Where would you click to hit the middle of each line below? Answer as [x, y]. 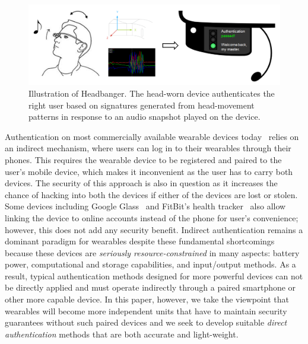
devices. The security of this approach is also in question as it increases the [141, 183]
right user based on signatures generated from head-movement [142, 105]
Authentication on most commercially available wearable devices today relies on [152, 136]
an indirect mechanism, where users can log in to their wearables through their [148, 148]
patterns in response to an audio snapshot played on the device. [145, 117]
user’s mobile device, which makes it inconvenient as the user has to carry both [149, 171]
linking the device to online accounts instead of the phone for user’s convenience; [152, 217]
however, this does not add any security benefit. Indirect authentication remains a [154, 229]
